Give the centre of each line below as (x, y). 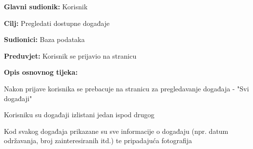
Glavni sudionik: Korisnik (46, 6)
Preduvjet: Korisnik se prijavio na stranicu (70, 55)
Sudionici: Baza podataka (44, 39)
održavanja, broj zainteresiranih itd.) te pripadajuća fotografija (98, 140)
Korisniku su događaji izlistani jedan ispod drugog (79, 115)
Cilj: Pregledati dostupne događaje (57, 23)
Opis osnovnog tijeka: (41, 72)
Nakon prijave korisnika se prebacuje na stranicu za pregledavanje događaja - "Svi (126, 88)
